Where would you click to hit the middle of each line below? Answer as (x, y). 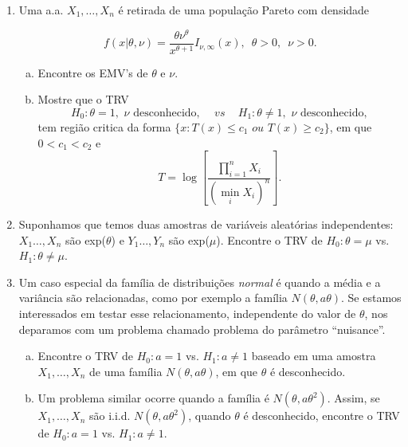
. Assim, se (353, 398)
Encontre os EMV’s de (93, 72)
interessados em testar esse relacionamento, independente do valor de (187, 313)
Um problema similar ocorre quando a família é (153, 398)
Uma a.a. (41, 10)
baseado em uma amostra (314, 356)
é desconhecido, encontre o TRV (322, 416)
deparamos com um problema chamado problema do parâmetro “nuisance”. (202, 329)
